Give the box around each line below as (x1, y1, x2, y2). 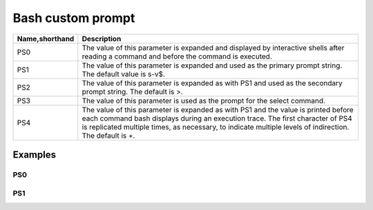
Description (82, 34, 122, 43)
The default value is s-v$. (82, 69, 166, 78)
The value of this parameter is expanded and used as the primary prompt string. (82, 61, 343, 70)
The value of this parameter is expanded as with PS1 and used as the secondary (82, 78, 343, 87)
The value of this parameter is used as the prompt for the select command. (82, 96, 326, 105)
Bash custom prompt (12, 10, 135, 25)
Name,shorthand (17, 34, 75, 43)
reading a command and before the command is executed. (82, 52, 272, 61)
